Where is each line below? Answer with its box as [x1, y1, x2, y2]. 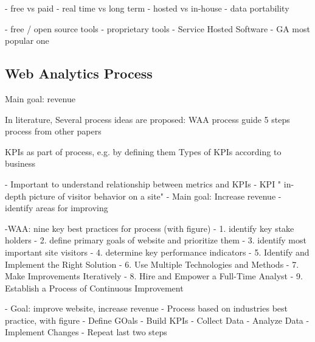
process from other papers [5, 125, 102, 138]
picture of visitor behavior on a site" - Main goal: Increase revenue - [29, 189, 282, 202]
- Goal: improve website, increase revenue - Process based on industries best [5, 302, 288, 315]
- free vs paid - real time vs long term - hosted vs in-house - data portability [5, 2, 289, 14]
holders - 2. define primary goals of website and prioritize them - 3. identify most [5, 234, 306, 246]
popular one [5, 34, 49, 47]
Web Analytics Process [5, 64, 153, 83]
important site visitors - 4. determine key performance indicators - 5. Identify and [5, 245, 310, 258]
